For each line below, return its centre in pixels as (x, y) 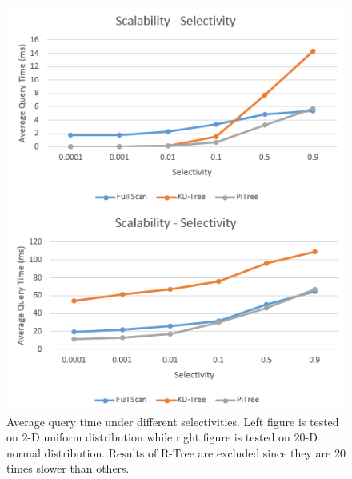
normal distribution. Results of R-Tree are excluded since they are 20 (176, 452)
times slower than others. (68, 468)
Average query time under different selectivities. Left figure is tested (173, 421)
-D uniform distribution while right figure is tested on (159, 437)
